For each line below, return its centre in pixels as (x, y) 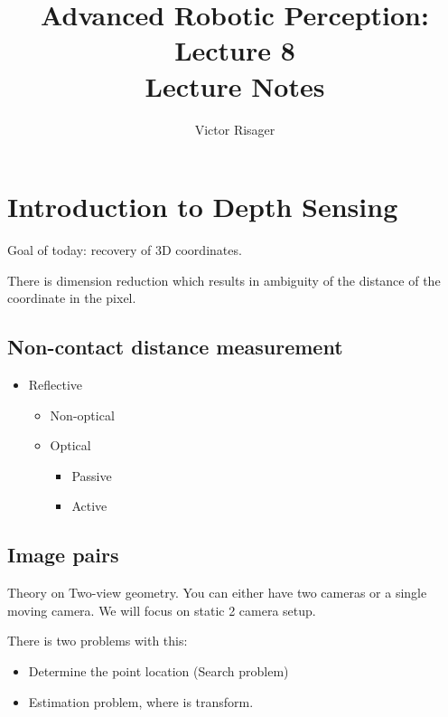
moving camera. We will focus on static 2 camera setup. (162, 610)
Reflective (56, 385)
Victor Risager (235, 129)
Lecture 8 (235, 50)
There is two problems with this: (98, 641)
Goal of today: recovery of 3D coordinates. (125, 250)
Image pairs (63, 555)
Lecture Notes (235, 85)
